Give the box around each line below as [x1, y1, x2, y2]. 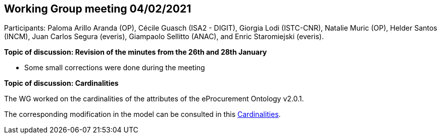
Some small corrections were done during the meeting [24, 63, 205, 72]
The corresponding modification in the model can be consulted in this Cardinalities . [4, 110, 281, 119]
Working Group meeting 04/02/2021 [4, 3, 191, 15]
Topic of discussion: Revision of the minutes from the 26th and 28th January [4, 48, 267, 57]
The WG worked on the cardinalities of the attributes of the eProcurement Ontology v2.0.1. [4, 94, 304, 103]
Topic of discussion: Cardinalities [4, 79, 119, 88]
